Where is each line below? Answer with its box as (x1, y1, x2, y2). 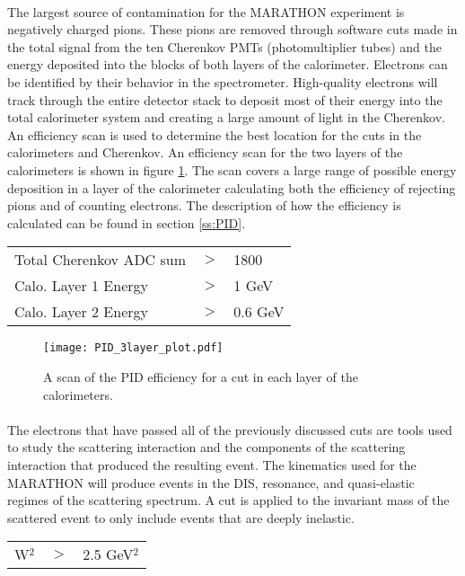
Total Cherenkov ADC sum (14, 249, 187, 270)
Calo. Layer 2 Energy (14, 301, 148, 323)
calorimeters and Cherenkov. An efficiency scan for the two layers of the (7, 143, 403, 162)
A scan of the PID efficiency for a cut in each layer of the (43, 367, 358, 385)
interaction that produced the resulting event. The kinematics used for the (7, 455, 417, 474)
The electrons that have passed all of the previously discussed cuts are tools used (7, 420, 452, 439)
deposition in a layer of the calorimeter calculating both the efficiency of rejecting (7, 178, 456, 197)
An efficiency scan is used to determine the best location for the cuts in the (7, 125, 422, 144)
